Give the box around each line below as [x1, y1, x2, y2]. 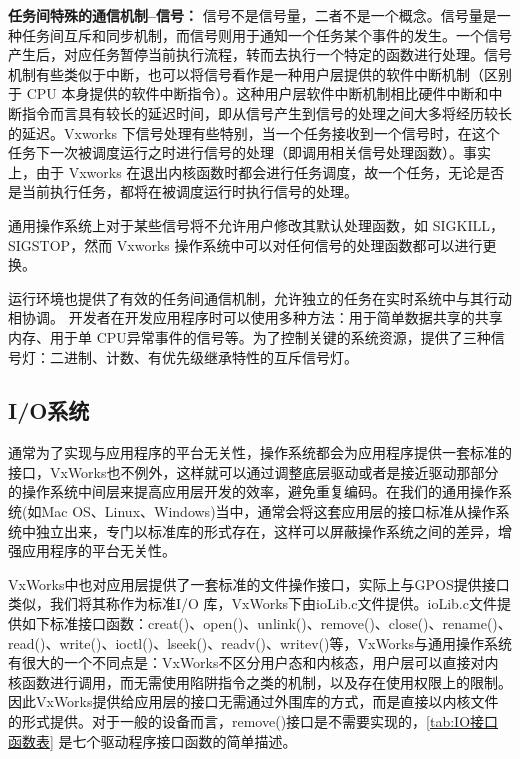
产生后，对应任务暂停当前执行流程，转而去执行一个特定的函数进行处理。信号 [8, 44, 512, 65]
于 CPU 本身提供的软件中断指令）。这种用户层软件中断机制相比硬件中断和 [8, 83, 489, 104]
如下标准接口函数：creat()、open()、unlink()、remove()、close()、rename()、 [21, 613, 512, 634]
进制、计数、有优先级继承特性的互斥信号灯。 [63, 346, 358, 367]
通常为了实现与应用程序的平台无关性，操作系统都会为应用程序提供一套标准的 [8, 442, 512, 463]
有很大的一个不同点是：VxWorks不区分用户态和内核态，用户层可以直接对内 [8, 652, 499, 673]
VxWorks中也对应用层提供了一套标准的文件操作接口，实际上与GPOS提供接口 [8, 573, 510, 594]
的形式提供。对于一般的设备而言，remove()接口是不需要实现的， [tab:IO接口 [8, 711, 499, 732]
